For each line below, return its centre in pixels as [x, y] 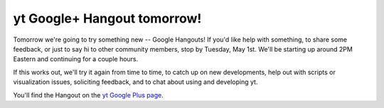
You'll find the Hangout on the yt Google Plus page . [88, 95]
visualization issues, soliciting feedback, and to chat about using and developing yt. [135, 82]
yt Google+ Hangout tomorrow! [107, 18]
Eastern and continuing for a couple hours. [76, 59]
